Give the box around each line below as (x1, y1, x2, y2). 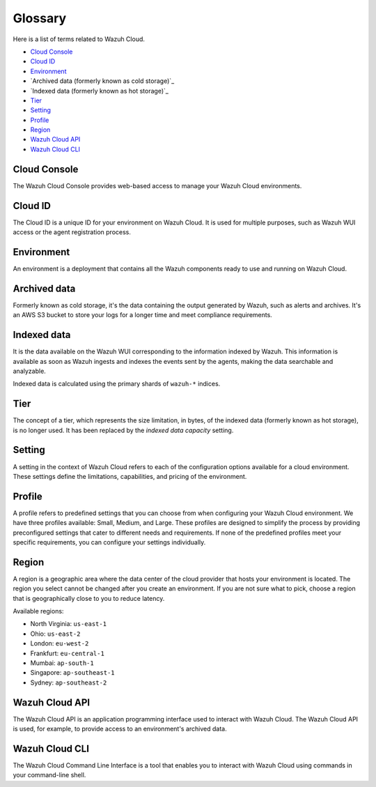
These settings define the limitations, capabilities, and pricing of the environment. (13, 472, 247, 480)
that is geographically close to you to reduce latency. (13, 594, 165, 602)
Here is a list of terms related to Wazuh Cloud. (13, 35, 146, 43)
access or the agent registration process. (13, 228, 132, 236)
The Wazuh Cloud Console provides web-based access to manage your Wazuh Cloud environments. (13, 181, 302, 190)
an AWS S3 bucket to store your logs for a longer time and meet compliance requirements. (13, 311, 273, 319)
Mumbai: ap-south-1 (30, 659, 94, 667)
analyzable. (13, 367, 47, 375)
